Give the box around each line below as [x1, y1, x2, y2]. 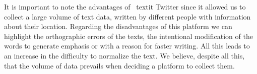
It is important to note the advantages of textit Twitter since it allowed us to [4, 1, 246, 11]
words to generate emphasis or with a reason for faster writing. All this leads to [4, 40, 250, 51]
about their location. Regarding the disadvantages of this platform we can [4, 21, 232, 31]
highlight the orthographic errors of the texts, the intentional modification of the [4, 30, 253, 41]
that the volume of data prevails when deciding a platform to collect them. [4, 60, 235, 70]
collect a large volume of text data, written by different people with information [4, 11, 251, 21]
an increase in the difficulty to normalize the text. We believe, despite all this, [4, 50, 245, 60]
